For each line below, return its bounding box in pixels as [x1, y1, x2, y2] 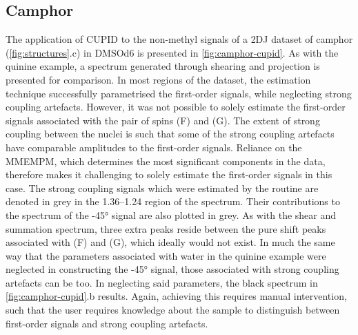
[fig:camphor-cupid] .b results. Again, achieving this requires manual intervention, [6, 289, 347, 303]
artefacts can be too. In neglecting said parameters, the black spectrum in [6, 275, 318, 289]
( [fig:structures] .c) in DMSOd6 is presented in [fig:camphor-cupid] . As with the [6, 45, 339, 59]
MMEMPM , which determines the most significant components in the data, [6, 153, 326, 168]
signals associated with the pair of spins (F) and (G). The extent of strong [6, 113, 320, 127]
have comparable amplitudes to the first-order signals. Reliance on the [6, 140, 302, 154]
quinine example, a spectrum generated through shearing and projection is [6, 59, 320, 73]
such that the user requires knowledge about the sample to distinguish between [6, 303, 340, 317]
